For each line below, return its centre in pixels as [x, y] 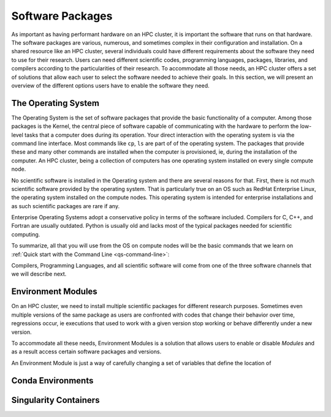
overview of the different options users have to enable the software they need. [110, 85]
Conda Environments [52, 381]
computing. [26, 234]
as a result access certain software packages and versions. [86, 351]
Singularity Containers [55, 400]
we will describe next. [39, 274]
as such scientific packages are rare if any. [65, 206]
